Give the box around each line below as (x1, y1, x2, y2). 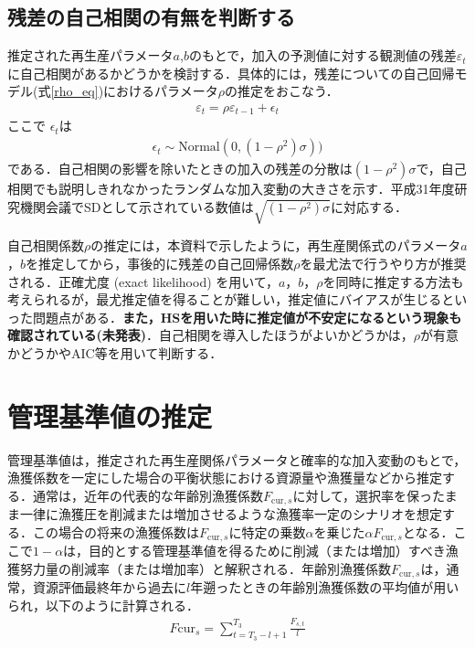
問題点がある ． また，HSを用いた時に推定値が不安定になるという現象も (32, 307, 462, 326)
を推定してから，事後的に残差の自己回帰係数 (26, 254, 294, 273)
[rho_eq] (50, 81, 99, 101)
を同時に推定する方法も (322, 271, 464, 291)
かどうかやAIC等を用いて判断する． (7, 344, 223, 363)
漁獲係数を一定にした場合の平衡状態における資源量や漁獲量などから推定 (7, 468, 442, 487)
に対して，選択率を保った (292, 485, 445, 505)
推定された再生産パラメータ (7, 46, 174, 65)
